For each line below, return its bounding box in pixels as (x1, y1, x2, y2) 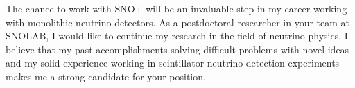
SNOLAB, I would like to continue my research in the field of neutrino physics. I (6, 28, 348, 43)
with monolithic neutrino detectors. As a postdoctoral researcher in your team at (6, 15, 350, 29)
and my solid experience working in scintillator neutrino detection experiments (6, 55, 340, 70)
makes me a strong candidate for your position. (6, 69, 206, 83)
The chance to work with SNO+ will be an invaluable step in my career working (6, 1, 347, 15)
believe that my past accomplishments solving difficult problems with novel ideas (6, 42, 349, 56)
